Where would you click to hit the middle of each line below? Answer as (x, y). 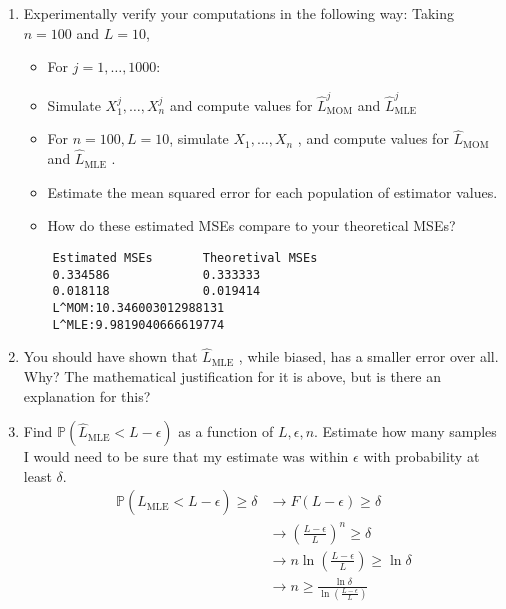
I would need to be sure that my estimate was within (186, 456)
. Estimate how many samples (405, 431)
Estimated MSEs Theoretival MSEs (185, 257)
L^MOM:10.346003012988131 (138, 307)
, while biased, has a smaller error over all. (368, 356)
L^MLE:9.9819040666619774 (138, 324)
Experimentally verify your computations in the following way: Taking (238, 13)
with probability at (421, 456)
